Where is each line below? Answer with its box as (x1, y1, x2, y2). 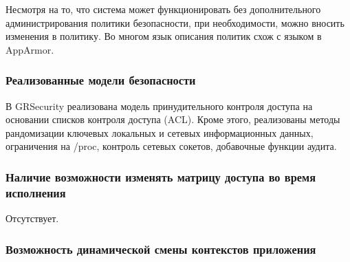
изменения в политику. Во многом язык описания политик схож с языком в (6, 29, 322, 43)
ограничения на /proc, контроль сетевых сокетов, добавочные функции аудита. (6, 139, 337, 153)
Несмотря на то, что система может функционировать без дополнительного (6, 2, 321, 16)
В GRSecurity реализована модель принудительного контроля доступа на (6, 98, 313, 113)
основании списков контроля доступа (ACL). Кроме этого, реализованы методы (6, 112, 340, 127)
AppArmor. (6, 42, 54, 56)
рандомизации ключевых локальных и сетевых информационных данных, (6, 125, 314, 140)
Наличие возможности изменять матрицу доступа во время (6, 168, 316, 185)
